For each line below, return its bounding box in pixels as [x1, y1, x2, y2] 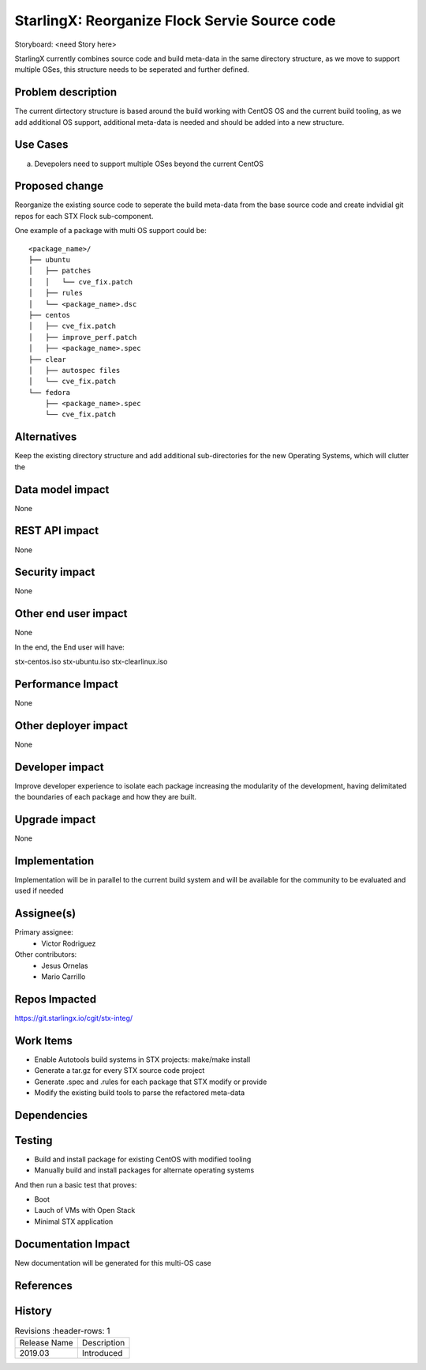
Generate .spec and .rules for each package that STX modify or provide [34, 1077, 267, 1086]
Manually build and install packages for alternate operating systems [34, 1165, 255, 1175]
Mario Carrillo [41, 972, 86, 981]
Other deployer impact [14, 719, 129, 732]
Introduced [81, 1348, 123, 1359]
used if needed [14, 886, 64, 896]
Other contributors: [14, 950, 77, 959]
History [14, 1304, 53, 1317]
